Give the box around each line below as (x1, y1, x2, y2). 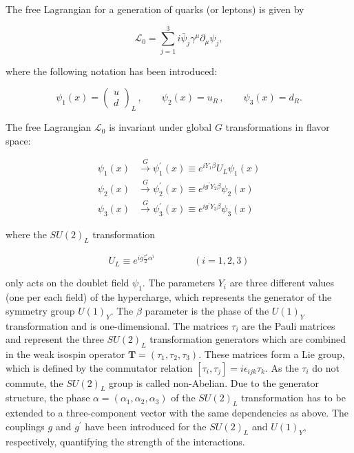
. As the (264, 360, 299, 375)
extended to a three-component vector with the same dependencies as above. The (6, 405, 349, 420)
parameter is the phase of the (145, 303, 269, 317)
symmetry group (6, 303, 75, 317)
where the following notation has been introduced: (6, 63, 218, 78)
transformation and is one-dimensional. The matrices (6, 318, 229, 333)
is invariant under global (109, 120, 212, 134)
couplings (6, 419, 45, 433)
